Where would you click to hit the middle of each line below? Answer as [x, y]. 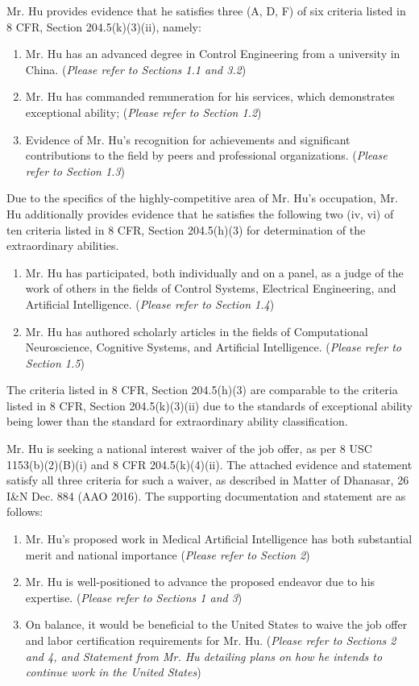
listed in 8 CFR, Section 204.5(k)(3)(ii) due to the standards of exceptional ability [209, 405]
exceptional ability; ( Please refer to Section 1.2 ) [143, 112]
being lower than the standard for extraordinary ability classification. [177, 421]
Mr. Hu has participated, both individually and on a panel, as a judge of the [214, 272]
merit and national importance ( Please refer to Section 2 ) [168, 554]
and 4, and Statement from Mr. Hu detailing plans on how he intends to [204, 656]
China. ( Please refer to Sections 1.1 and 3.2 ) [136, 69]
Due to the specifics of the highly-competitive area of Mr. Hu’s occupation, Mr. [202, 198]
